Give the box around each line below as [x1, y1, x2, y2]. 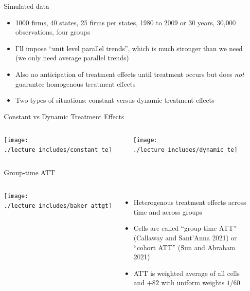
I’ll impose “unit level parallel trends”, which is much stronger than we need [15, 43, 243, 53]
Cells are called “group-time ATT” [133, 223, 237, 233]
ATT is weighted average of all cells [133, 268, 240, 278]
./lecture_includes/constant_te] [4, 146, 112, 153]
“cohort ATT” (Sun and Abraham [133, 242, 235, 252]
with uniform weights [161, 277, 225, 288]
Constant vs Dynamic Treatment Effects [4, 111, 124, 121]
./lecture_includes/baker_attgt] [4, 202, 112, 209]
